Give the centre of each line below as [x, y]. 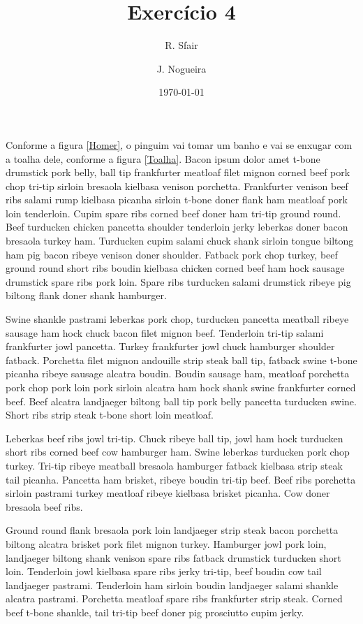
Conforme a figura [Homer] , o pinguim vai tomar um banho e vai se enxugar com [179, 144]
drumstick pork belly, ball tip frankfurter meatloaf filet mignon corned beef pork [178, 172]
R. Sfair [181, 45]
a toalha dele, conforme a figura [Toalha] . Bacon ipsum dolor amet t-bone [163, 158]
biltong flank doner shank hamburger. [86, 295]
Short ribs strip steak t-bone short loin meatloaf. [110, 415]
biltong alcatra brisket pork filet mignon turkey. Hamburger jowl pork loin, [166, 543]
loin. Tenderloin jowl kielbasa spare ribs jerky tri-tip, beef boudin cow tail [164, 571]
